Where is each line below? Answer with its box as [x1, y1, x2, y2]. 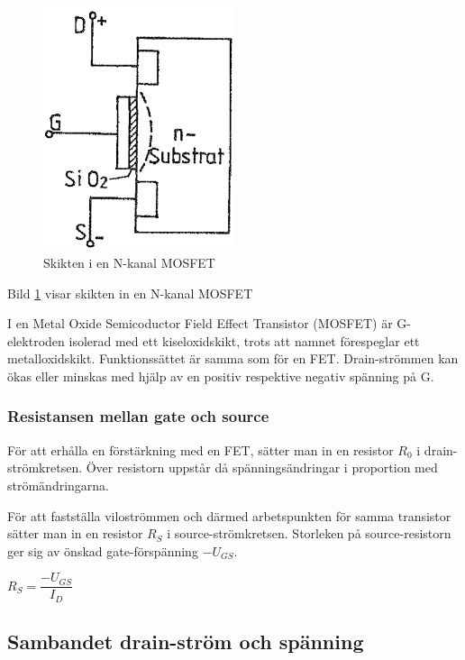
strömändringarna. [7, 475, 110, 494]
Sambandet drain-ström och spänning [7, 628, 364, 655]
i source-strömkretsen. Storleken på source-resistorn [167, 524, 451, 543]
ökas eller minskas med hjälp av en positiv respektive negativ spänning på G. [7, 366, 434, 385]
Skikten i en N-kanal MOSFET [43, 252, 215, 271]
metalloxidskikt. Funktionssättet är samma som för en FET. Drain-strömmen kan [7, 349, 459, 368]
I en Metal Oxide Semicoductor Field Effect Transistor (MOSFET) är [7, 314, 393, 333]
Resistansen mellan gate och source [7, 405, 269, 427]
